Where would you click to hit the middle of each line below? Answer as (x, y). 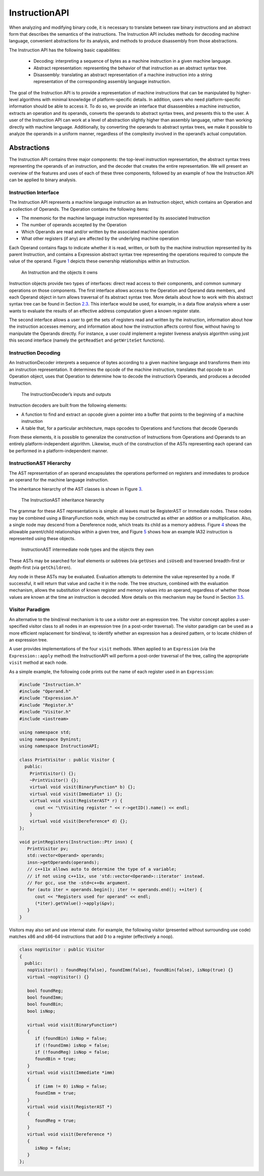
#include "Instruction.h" (50, 685)
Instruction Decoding (35, 353)
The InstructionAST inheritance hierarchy (63, 500)
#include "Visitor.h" (45, 712)
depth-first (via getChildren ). (40, 567)
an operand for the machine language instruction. (59, 480)
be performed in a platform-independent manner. (59, 451)
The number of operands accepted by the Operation (74, 225)
